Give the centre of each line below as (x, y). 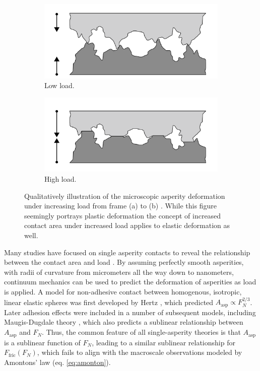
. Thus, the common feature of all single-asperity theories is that (141, 332)
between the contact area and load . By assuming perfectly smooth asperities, (124, 262)
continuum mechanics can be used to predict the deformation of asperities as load (130, 282)
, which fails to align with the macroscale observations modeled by (140, 352)
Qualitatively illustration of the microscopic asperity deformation (125, 196)
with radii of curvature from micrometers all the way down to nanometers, (119, 272)
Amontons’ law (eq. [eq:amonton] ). (57, 362)
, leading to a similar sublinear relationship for (164, 342)
